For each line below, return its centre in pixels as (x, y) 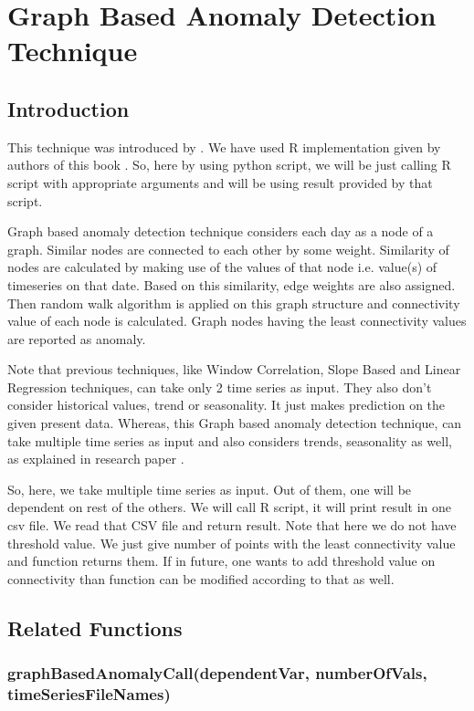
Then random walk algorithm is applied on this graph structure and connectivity (234, 303)
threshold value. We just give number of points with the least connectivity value (232, 543)
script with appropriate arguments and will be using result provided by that (220, 182)
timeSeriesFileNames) (89, 694)
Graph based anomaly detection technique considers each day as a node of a (221, 231)
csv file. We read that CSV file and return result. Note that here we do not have (232, 525)
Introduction (68, 108)
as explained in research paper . (96, 459)
